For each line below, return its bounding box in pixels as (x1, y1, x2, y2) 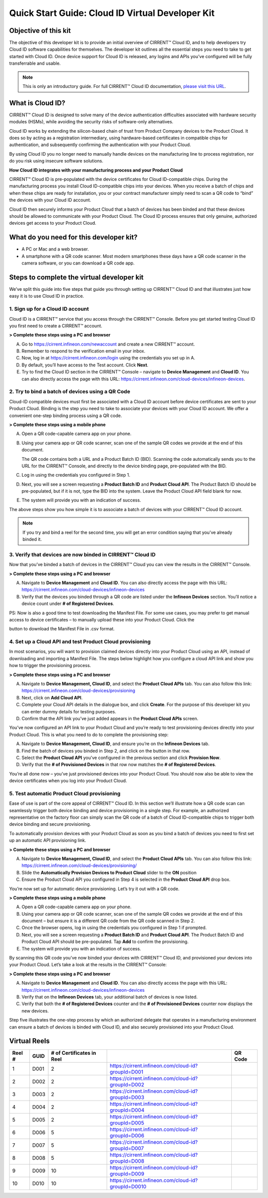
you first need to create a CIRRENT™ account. (9, 323, 103, 329)
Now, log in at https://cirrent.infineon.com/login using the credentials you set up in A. (21, 355, 196, 361)
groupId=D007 (110, 1145, 144, 1152)
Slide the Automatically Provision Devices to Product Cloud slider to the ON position (21, 869, 197, 875)
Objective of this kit (9, 26, 71, 35)
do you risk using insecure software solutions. (9, 158, 104, 164)
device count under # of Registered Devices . (21, 600, 114, 606)
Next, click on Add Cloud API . (21, 694, 83, 700)
